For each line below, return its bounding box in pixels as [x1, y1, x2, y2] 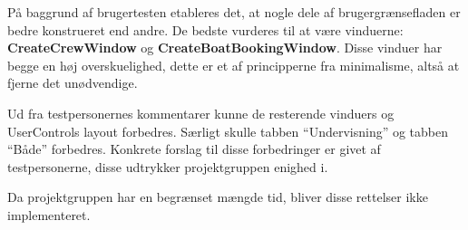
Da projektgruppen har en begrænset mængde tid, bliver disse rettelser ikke [7, 187, 428, 206]
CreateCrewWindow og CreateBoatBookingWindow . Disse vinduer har [7, 38, 443, 57]
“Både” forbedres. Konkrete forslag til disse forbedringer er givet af [7, 139, 381, 158]
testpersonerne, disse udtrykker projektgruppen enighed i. [7, 157, 328, 176]
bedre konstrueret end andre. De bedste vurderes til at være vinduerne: [7, 20, 404, 39]
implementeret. [7, 205, 91, 224]
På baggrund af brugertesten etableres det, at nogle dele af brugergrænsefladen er [7, 3, 461, 21]
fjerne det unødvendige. [7, 73, 138, 92]
